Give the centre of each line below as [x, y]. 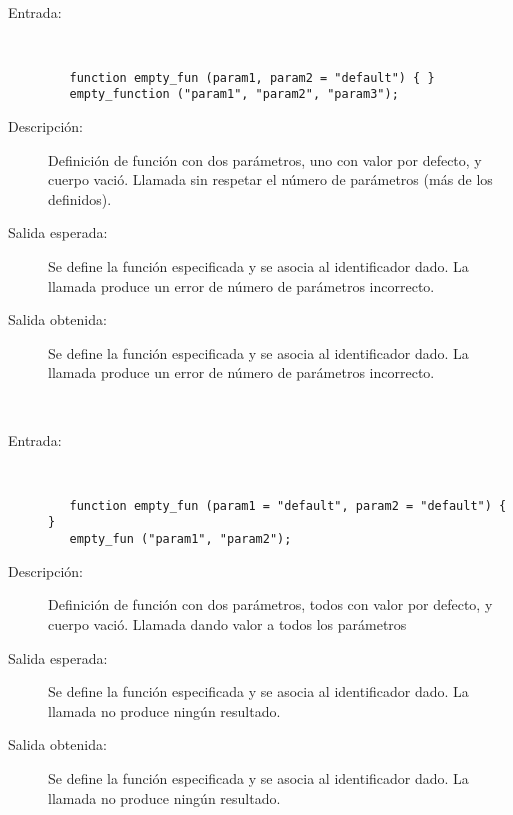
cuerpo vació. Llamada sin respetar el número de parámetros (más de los [270, 179]
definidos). [80, 198]
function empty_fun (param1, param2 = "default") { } [252, 77]
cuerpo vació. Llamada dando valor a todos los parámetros [227, 623]
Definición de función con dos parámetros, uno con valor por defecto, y [265, 159]
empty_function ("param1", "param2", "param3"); [234, 94]
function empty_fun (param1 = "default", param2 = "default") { [288, 505]
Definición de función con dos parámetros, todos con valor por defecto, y [270, 604]
